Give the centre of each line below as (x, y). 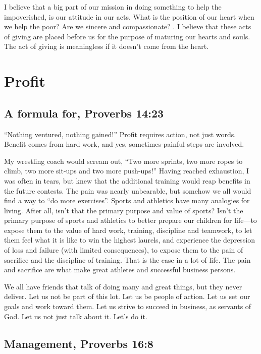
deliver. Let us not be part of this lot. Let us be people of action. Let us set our (127, 296)
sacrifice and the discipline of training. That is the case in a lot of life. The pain (127, 259)
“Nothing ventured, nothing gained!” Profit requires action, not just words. (120, 134)
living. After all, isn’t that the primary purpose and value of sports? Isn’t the (124, 210)
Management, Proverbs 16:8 (79, 343)
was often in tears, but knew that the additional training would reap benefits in (127, 180)
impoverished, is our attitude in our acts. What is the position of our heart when (129, 16)
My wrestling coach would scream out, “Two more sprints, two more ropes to (123, 161)
